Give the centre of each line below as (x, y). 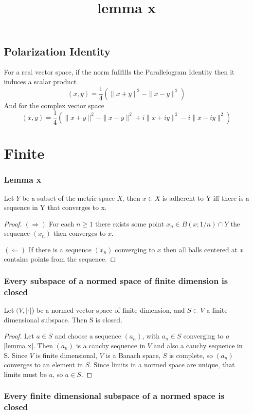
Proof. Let (19, 336)
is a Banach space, (133, 355)
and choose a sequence (88, 336)
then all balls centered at (200, 249)
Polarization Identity (57, 51)
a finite (217, 310)
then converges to (79, 233)
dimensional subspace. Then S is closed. (63, 319)
